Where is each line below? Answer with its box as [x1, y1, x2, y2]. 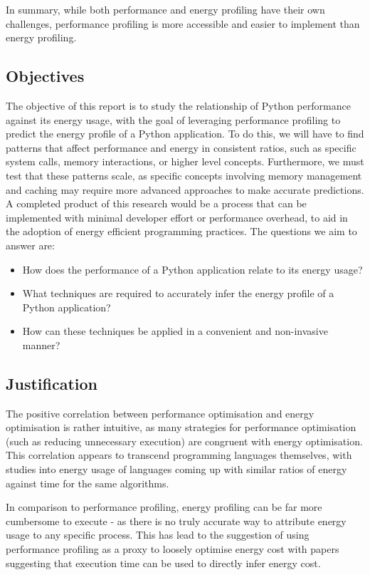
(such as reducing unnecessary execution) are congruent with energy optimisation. [6, 433, 363, 448]
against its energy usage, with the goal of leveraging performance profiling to [6, 112, 341, 127]
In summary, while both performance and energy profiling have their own [6, 2, 325, 16]
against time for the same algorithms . [6, 475, 169, 490]
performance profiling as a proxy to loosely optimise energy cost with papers [6, 542, 339, 556]
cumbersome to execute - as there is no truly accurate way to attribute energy [6, 513, 347, 528]
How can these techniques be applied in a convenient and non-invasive [22, 323, 328, 338]
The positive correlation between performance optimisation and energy [6, 405, 314, 420]
